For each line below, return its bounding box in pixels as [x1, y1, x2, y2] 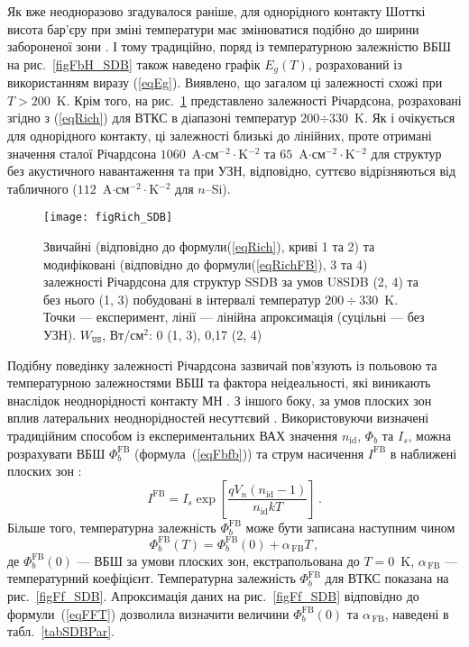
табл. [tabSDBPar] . [7, 622, 115, 641]
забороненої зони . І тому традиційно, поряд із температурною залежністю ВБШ [7, 37, 451, 56]
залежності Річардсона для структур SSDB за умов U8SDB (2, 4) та [43, 272, 419, 291]
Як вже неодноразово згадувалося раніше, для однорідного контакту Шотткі [7, 2, 426, 20]
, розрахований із [308, 54, 402, 73]
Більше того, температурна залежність [7, 517, 216, 536]
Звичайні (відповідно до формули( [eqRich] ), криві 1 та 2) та [43, 237, 375, 256]
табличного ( [7, 178, 78, 197]
